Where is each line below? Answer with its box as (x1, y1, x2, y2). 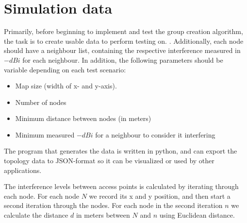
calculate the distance (4, 210, 68, 220)
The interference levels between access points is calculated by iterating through (4, 181, 239, 191)
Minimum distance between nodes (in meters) (15, 113, 151, 123)
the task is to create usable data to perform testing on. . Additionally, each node (4, 35, 244, 46)
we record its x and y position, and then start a (89, 190, 231, 201)
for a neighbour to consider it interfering (95, 129, 215, 139)
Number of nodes (15, 97, 66, 107)
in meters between (76, 210, 130, 220)
